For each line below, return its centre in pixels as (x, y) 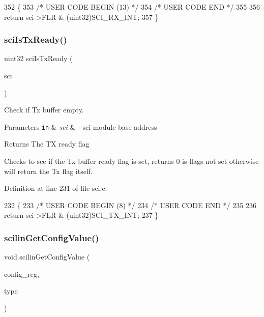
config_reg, (22, 273)
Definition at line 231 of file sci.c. (56, 188)
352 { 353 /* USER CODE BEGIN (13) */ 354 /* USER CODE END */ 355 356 (132, 7)
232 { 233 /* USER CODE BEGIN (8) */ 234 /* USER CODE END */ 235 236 (130, 205)
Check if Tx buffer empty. (44, 110)
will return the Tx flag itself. (49, 171)
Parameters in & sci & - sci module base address (81, 126)
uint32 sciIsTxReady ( (38, 58)
